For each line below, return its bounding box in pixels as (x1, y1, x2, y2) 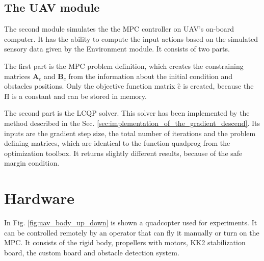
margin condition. (4, 158, 60, 168)
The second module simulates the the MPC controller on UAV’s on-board (4, 23, 234, 34)
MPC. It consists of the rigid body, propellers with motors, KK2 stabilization (4, 237, 246, 248)
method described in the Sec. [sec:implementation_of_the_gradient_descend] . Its (4, 117, 260, 128)
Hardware (4, 188, 75, 208)
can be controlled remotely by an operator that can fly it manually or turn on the (4, 227, 259, 238)
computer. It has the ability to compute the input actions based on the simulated (4, 33, 258, 44)
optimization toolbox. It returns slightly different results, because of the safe (4, 147, 243, 158)
